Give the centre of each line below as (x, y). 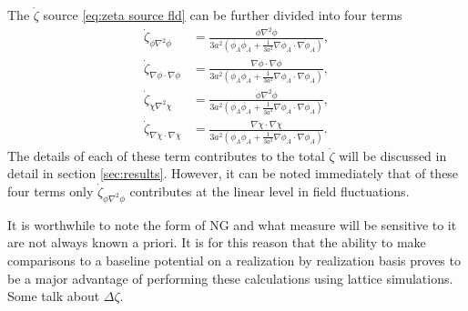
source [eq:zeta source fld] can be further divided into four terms (223, 15)
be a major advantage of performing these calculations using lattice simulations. (230, 278)
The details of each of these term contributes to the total (166, 155)
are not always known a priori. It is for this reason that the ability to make (217, 242)
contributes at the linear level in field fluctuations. (270, 191)
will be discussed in (393, 155)
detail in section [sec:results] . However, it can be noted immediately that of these (233, 173)
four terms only (51, 191)
